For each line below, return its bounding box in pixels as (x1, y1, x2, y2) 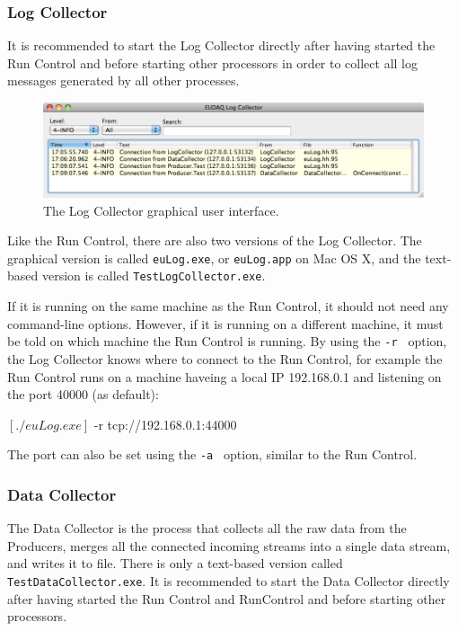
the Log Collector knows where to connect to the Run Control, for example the (7, 349, 443, 368)
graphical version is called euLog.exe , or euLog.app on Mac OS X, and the (7, 248, 421, 267)
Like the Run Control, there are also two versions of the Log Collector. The (7, 231, 422, 250)
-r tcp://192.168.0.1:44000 (93, 414, 237, 433)
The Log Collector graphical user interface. (43, 200, 279, 219)
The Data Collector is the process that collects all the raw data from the (7, 519, 407, 538)
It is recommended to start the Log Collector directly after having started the (7, 36, 436, 55)
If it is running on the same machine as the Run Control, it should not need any (7, 297, 449, 315)
